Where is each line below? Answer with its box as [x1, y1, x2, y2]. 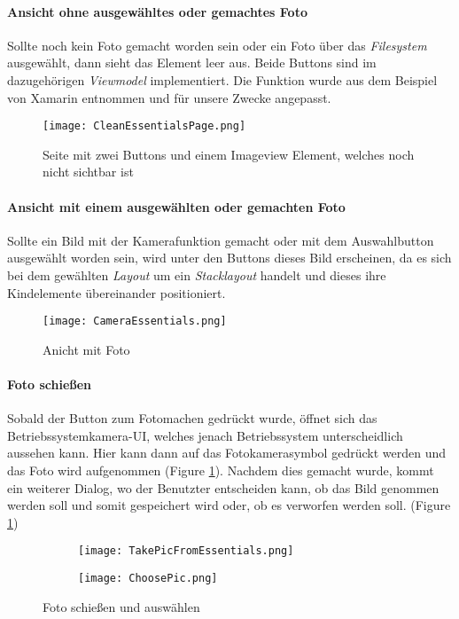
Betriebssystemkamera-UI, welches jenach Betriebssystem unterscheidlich [7, 426, 403, 444]
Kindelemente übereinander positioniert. [7, 283, 226, 302]
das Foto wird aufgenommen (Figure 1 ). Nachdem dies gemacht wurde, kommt [7, 461, 434, 480]
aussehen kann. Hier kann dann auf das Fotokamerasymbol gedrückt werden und [7, 443, 446, 462]
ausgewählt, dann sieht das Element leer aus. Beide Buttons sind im [7, 53, 377, 72]
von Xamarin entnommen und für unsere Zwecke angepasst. [7, 88, 331, 106]
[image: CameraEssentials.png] [43, 315, 227, 328]
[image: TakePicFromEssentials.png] [78, 545, 294, 558]
